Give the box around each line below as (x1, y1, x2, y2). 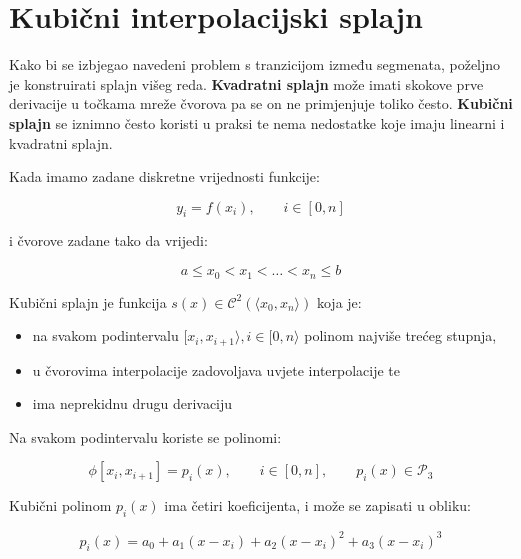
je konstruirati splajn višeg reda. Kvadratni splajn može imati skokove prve (9, 73, 484, 94)
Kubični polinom (9, 495, 112, 516)
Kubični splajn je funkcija (9, 291, 167, 312)
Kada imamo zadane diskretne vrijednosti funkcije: (9, 166, 320, 187)
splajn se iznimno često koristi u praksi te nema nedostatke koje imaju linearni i (9, 112, 505, 133)
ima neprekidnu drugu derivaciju (32, 393, 233, 414)
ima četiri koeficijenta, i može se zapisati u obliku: (164, 495, 471, 516)
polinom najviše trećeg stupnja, (304, 325, 497, 346)
